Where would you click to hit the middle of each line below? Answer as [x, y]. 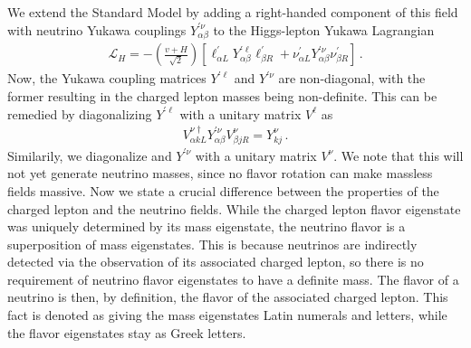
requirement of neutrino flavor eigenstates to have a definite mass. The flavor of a [233, 279]
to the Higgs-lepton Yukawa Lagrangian [324, 29]
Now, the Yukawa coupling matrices [107, 78]
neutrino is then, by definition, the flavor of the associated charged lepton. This [228, 297]
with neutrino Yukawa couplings [97, 29]
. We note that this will [399, 155]
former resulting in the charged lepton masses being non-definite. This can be [222, 95]
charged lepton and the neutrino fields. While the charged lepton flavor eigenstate [234, 208]
